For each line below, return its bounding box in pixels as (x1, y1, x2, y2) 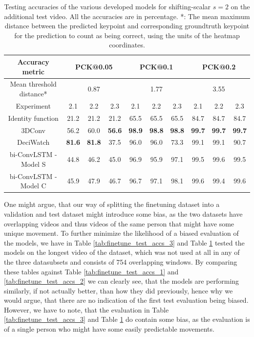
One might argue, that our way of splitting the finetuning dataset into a (4, 199, 220, 209)
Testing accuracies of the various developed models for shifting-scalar (4, 1, 211, 11)
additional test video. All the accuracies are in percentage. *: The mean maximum (4, 11, 250, 21)
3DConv (21, 125, 45, 135)
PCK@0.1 (140, 61, 173, 71)
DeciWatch (17, 137, 50, 147)
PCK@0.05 (75, 61, 113, 71)
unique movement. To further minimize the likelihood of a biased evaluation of (4, 228, 239, 238)
